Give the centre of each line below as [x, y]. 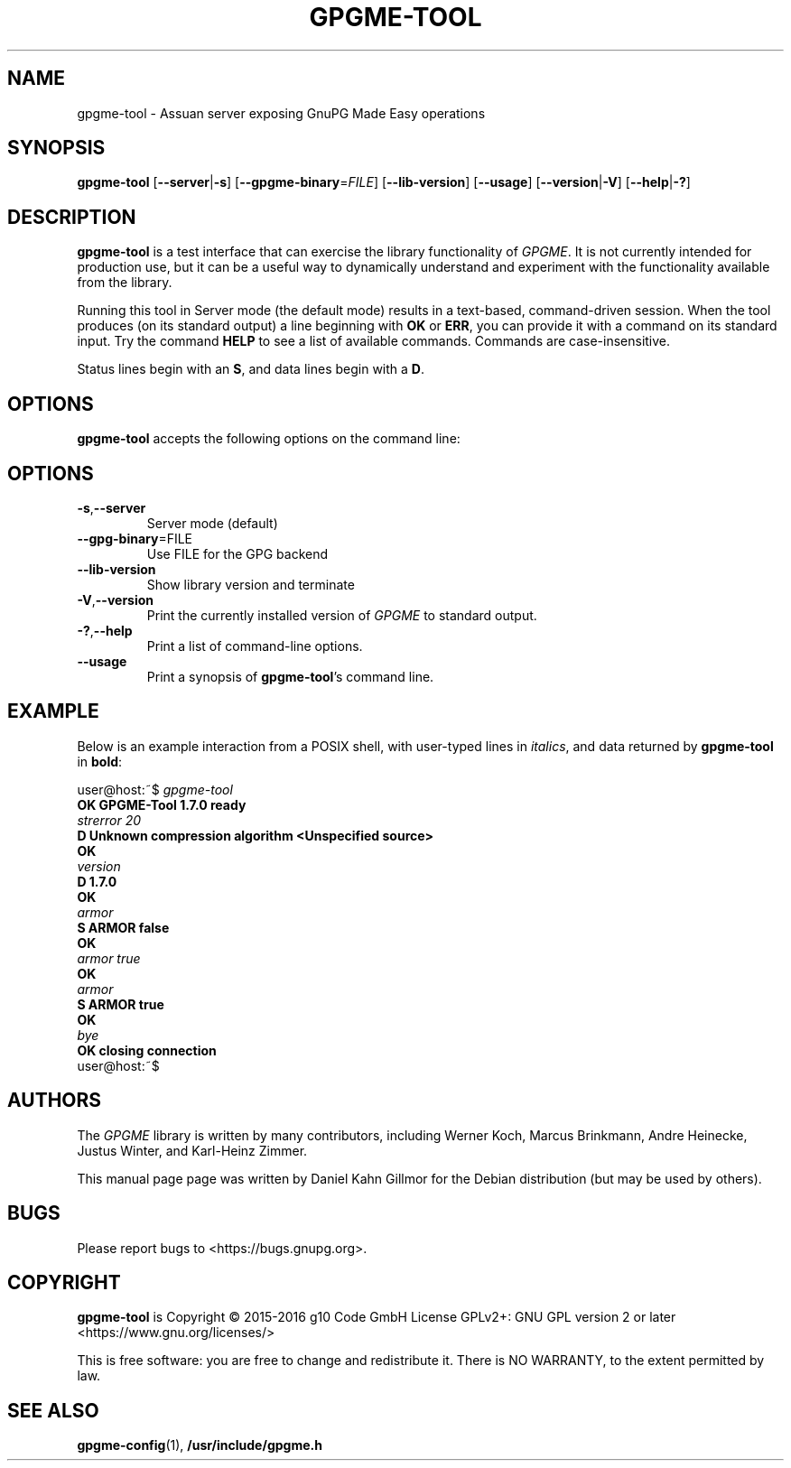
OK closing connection [147, 1050]
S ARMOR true [121, 1004]
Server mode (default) [212, 523]
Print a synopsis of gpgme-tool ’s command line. [290, 676]
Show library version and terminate [251, 584]
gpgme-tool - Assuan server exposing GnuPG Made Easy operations [281, 113]
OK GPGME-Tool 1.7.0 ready [162, 804]
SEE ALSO [53, 1410]
